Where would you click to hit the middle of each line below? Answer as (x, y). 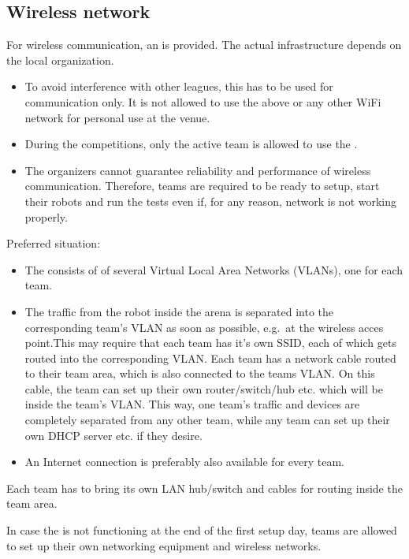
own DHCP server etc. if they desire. (113, 435)
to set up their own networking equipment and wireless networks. (164, 545)
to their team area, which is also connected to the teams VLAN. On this (200, 373)
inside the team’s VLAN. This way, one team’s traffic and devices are (192, 404)
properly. (46, 216)
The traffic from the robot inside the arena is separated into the (179, 311)
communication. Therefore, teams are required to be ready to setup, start (202, 186)
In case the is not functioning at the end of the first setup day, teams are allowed (202, 530)
